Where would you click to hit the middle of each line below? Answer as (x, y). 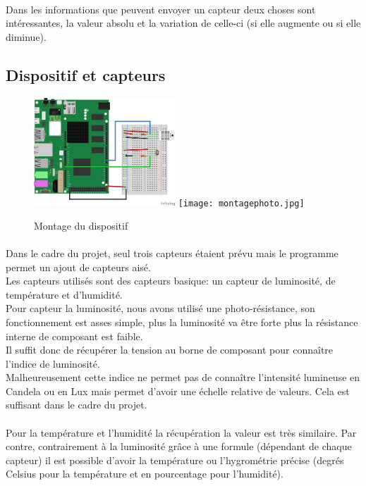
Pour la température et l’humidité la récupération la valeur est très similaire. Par (181, 432)
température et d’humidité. (64, 294)
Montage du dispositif (81, 225)
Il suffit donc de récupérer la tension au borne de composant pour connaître (170, 350)
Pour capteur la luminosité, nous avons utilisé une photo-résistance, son (160, 308)
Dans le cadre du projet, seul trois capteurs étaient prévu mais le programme (172, 253)
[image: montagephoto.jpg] (241, 203)
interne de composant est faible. (74, 336)
